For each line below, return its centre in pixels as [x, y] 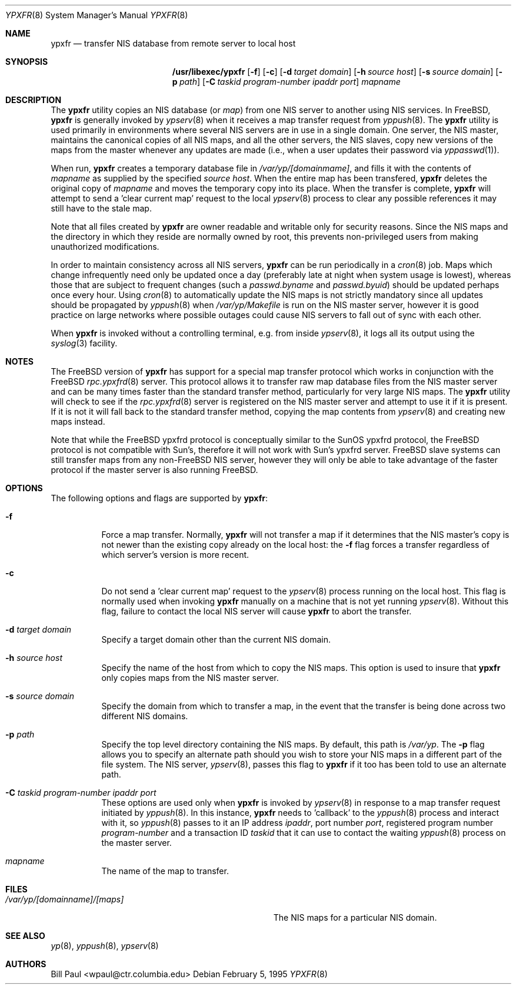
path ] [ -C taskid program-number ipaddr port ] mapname [290, 82]
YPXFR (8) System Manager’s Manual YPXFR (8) [97, 15]
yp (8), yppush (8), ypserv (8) [105, 946]
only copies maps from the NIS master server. [190, 678]
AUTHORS [26, 964]
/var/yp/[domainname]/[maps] [65, 899]
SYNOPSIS [27, 62]
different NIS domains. [145, 716]
